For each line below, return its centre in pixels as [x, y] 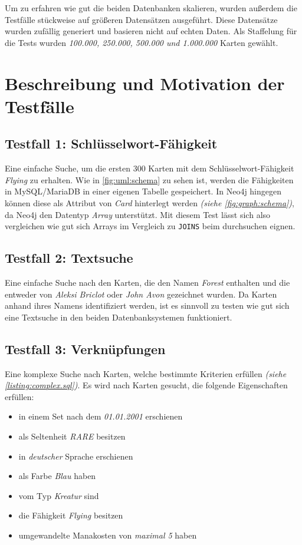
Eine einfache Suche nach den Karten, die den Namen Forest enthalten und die [147, 282]
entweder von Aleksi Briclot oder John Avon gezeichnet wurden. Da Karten [141, 294]
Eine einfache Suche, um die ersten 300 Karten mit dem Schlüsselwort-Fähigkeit [150, 168]
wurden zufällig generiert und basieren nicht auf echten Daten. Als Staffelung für [151, 31]
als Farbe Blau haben [57, 476]
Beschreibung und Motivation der [145, 83]
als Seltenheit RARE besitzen [72, 436]
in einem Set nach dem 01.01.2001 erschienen [101, 416]
